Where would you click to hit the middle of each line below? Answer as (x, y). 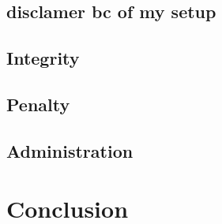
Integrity (43, 58)
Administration (70, 150)
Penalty (38, 104)
